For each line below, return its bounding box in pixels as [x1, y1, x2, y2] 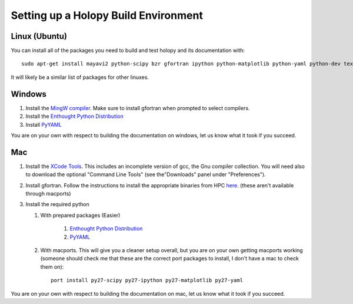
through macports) [25, 190, 71, 197]
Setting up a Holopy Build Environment [11, 9, 203, 22]
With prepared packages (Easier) [40, 212, 121, 219]
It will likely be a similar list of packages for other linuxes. [11, 74, 149, 81]
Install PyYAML [25, 121, 62, 128]
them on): [40, 263, 64, 270]
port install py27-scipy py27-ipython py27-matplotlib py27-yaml [51, 277, 244, 284]
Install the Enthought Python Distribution [25, 113, 124, 120]
